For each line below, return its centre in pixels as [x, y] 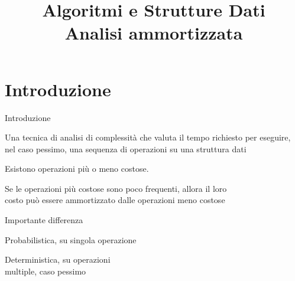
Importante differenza [44, 220]
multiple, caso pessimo [46, 271]
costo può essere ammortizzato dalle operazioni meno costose [115, 200]
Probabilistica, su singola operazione [71, 239]
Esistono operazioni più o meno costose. [77, 169]
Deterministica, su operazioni [58, 259]
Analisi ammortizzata [154, 33]
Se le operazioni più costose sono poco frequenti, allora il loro [116, 188]
